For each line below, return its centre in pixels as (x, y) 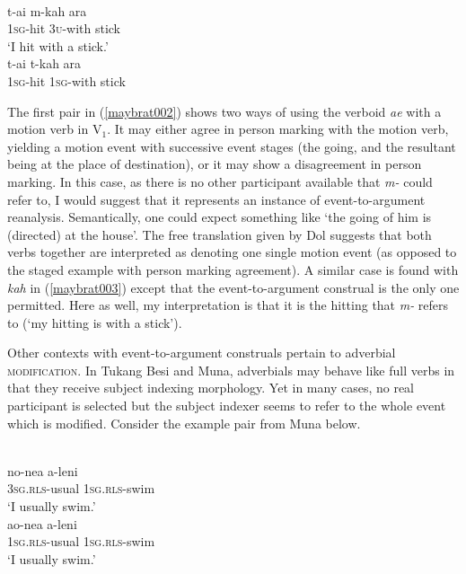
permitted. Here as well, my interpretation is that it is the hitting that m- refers (228, 305)
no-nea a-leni (43, 470)
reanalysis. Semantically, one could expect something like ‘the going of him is (220, 217)
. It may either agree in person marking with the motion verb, (278, 129)
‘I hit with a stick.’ (58, 45)
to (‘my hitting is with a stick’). (95, 322)
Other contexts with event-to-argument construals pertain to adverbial (202, 353)
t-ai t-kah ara (44, 63)
